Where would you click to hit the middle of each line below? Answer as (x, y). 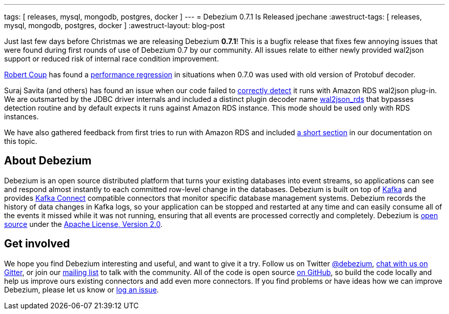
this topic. (21, 141)
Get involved (37, 244)
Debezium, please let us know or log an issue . (81, 289)
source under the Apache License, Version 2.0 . (84, 224)
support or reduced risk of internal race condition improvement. (111, 59)
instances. (22, 117)
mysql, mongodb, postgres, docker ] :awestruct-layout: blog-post (115, 25)
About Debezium (48, 161)
